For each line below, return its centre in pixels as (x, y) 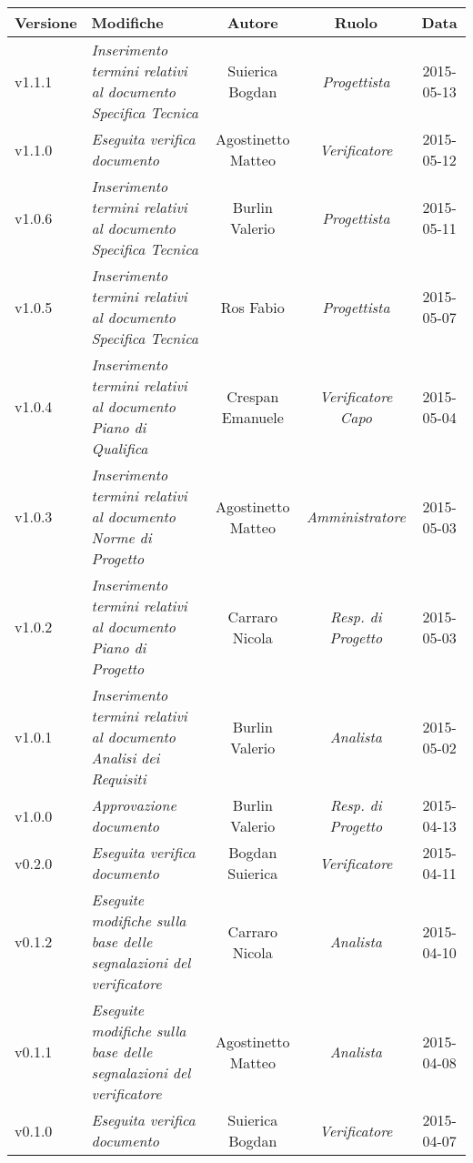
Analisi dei (126, 758)
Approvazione (134, 805)
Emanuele (252, 417)
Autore (252, 22)
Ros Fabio (252, 307)
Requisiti (119, 779)
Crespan (253, 396)
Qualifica (120, 448)
